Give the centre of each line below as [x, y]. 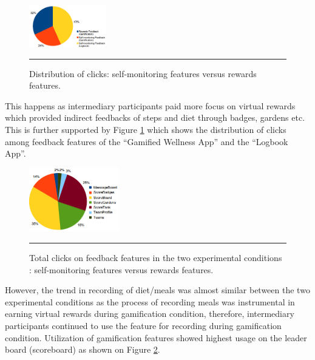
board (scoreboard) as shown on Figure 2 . [83, 349]
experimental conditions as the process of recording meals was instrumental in [150, 301]
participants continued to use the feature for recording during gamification [143, 326]
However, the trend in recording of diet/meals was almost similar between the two [157, 290]
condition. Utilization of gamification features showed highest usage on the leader [156, 337]
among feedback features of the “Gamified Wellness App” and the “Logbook [147, 141]
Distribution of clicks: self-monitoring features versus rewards [143, 73]
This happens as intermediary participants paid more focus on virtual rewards [150, 105]
